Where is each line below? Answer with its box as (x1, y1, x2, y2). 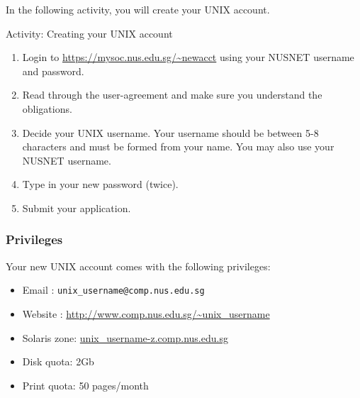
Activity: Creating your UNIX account (6, 26, 173, 40)
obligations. (22, 101, 72, 116)
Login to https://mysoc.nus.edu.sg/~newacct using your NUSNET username (22, 50, 354, 65)
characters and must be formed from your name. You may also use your (22, 139, 334, 154)
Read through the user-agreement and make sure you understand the (22, 87, 322, 102)
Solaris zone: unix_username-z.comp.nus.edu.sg (22, 330, 228, 345)
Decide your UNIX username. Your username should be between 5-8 (22, 125, 319, 140)
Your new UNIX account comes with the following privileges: (6, 258, 271, 273)
